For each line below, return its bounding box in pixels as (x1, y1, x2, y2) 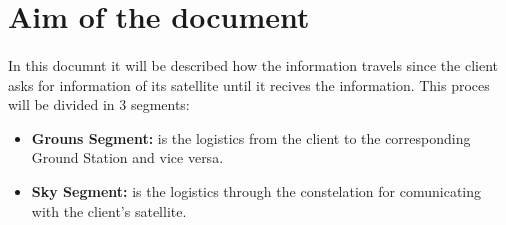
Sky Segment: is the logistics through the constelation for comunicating (31, 180, 481, 201)
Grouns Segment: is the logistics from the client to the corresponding (31, 127, 471, 148)
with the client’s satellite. (31, 200, 187, 221)
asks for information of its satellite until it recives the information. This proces (8, 74, 490, 95)
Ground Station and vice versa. (31, 147, 224, 168)
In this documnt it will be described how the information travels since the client (8, 54, 499, 75)
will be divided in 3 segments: (8, 94, 190, 115)
